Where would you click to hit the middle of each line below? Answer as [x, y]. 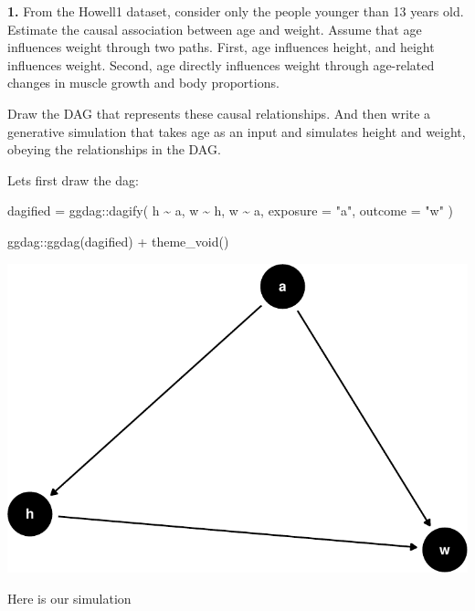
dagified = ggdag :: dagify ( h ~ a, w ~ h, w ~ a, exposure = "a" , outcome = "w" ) [231, 211]
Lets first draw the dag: [73, 179]
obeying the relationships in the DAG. [114, 149]
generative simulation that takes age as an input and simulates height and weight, [237, 131]
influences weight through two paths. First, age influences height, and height [221, 47]
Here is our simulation [69, 598]
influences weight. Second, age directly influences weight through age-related [221, 64]
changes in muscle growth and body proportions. [143, 83]
